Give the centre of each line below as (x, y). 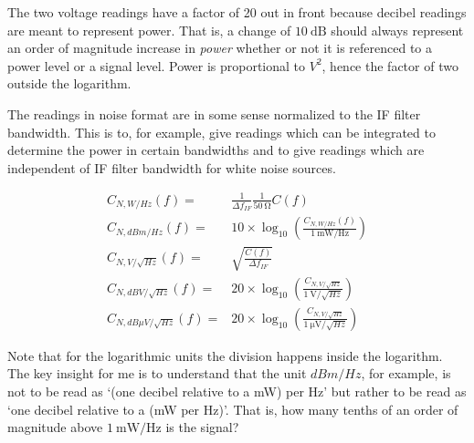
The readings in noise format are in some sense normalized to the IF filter (214, 113)
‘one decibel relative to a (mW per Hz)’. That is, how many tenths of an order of (233, 409)
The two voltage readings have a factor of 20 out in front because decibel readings (237, 12)
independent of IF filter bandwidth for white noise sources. (172, 167)
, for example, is (406, 373)
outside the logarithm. (69, 83)
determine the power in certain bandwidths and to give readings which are (216, 150)
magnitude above (55, 427)
